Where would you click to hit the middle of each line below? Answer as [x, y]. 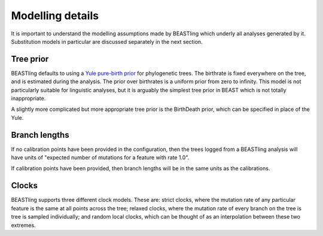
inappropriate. [28, 98]
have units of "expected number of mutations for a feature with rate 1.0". [100, 158]
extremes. [23, 225]
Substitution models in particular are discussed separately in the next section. [107, 41]
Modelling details [55, 16]
